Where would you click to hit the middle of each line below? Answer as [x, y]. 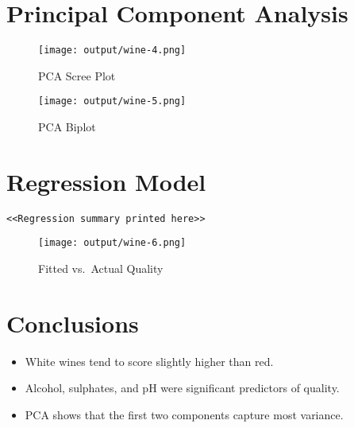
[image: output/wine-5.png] [112, 101]
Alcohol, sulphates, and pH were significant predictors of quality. [182, 388]
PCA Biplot [67, 127]
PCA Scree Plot [77, 75]
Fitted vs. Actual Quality [101, 268]
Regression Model [106, 181]
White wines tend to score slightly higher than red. [149, 361]
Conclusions [73, 323]
